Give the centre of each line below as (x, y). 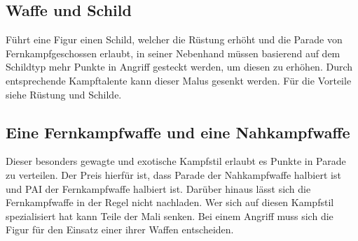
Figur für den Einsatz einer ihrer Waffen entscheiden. (120, 229)
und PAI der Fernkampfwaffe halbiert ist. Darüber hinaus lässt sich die (158, 188)
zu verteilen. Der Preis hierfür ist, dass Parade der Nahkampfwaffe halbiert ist (173, 174)
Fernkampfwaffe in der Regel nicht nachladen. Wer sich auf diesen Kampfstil (170, 202)
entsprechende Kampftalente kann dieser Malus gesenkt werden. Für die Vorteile (179, 80)
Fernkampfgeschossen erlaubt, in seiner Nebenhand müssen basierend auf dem (173, 53)
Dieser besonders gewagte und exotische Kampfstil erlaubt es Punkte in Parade (176, 161)
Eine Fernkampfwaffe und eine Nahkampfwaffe (178, 132)
